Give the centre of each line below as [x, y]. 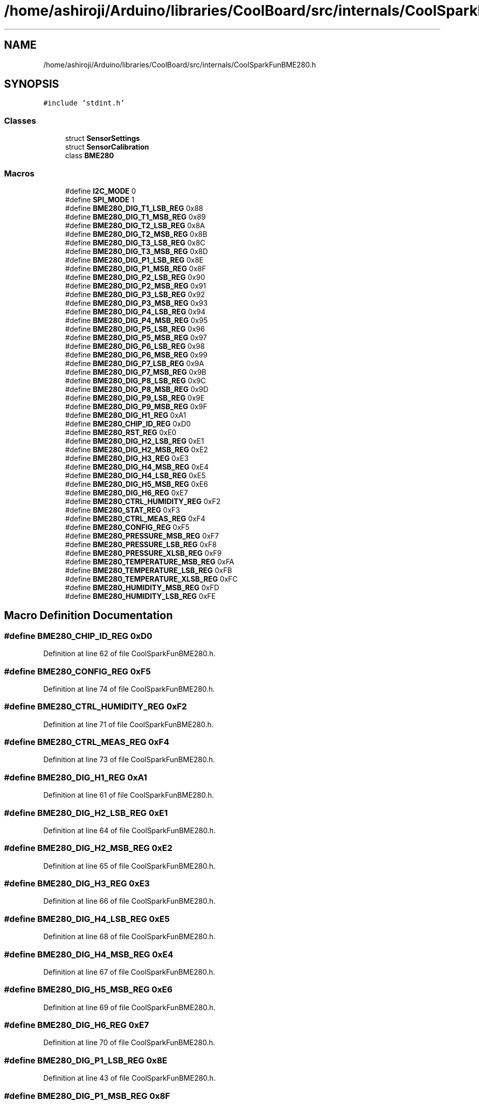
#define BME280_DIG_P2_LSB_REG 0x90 [135, 277]
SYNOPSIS [32, 84]
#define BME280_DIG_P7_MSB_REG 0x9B [136, 372]
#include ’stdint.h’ [84, 103]
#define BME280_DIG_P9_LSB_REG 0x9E [135, 398]
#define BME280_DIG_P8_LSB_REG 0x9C [135, 380]
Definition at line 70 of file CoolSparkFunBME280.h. [129, 1043]
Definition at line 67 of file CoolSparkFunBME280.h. [129, 972]
